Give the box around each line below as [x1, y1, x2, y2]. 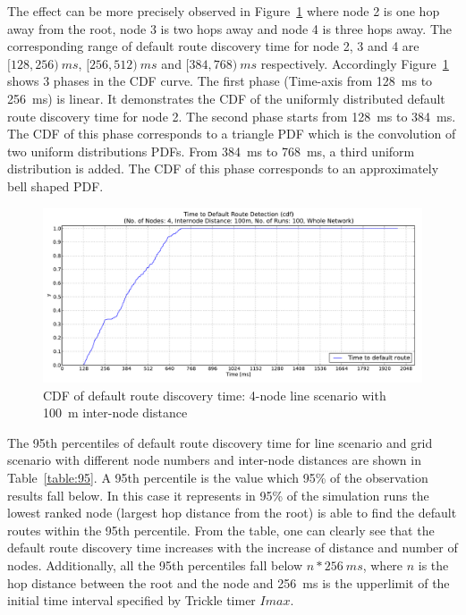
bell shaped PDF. [7, 176, 104, 195]
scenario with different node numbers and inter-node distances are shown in [7, 451, 421, 469]
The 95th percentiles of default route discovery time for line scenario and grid [7, 433, 433, 451]
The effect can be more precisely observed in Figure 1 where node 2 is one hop [7, 2, 440, 20]
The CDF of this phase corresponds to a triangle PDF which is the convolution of [7, 124, 456, 143]
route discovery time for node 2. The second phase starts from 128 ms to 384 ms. [7, 106, 456, 125]
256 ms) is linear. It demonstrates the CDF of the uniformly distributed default [7, 88, 445, 107]
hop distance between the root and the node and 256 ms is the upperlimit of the [7, 573, 450, 592]
